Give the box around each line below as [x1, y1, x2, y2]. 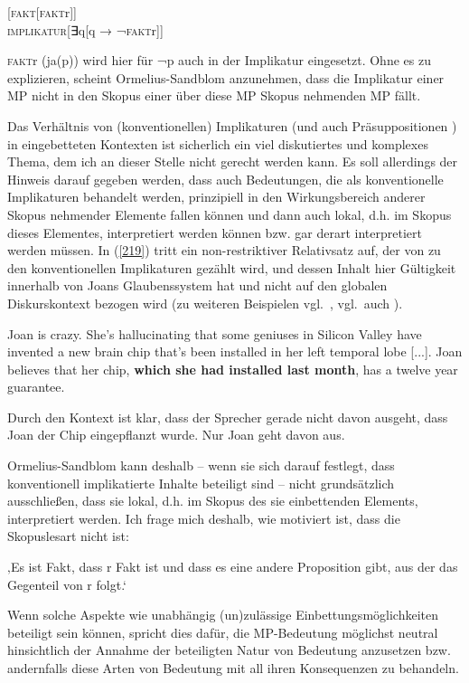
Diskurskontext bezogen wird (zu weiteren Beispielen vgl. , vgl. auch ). [7, 293, 403, 312]
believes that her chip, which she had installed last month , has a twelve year [7, 359, 458, 378]
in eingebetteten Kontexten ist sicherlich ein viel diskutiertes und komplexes [7, 134, 428, 153]
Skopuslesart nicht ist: [7, 526, 129, 545]
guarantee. [7, 377, 65, 396]
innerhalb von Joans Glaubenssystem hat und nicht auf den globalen [7, 276, 388, 295]
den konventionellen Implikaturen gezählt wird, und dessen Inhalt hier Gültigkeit [7, 258, 456, 277]
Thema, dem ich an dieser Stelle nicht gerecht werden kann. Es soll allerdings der [7, 152, 458, 171]
